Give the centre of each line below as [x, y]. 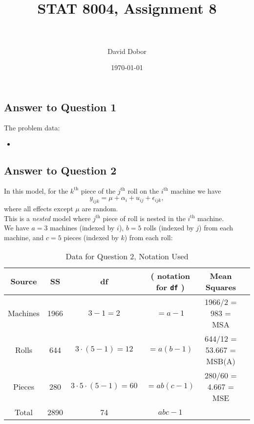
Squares [221, 287]
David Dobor [127, 51]
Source [24, 281]
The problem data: [32, 127]
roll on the [143, 190]
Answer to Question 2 [60, 170]
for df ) [170, 287]
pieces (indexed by [91, 237]
